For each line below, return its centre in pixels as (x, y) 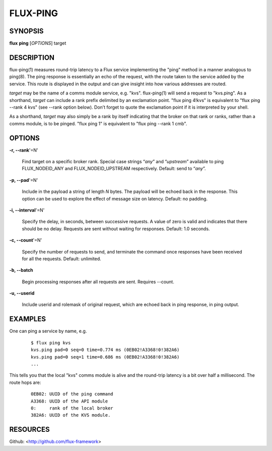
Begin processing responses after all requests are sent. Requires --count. (98, 282)
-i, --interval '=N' (27, 210)
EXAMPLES (28, 319)
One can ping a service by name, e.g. (48, 331)
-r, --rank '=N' (24, 150)
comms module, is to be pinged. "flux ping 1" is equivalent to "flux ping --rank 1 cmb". (98, 123)
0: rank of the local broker (72, 408)
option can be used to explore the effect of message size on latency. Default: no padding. (115, 198)
